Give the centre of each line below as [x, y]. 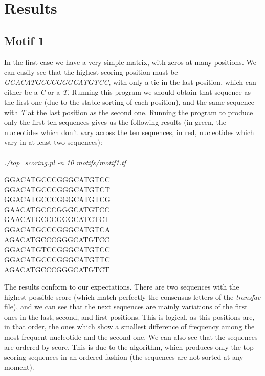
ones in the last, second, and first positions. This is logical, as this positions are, [129, 316]
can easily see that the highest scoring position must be [91, 72]
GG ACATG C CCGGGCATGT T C [57, 259]
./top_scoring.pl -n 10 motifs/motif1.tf [65, 162]
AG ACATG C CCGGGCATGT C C [57, 239]
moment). [19, 367]
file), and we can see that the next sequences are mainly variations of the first [126, 307]
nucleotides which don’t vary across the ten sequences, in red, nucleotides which [129, 132]
